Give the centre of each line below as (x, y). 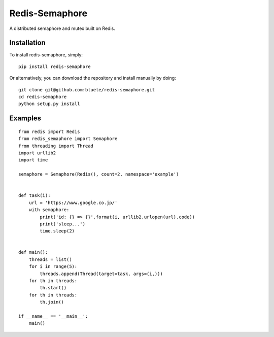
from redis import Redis (49, 131)
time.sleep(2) (57, 231)
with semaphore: (49, 210)
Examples (25, 119)
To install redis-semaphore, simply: (46, 55)
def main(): (33, 252)
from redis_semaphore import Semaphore (68, 139)
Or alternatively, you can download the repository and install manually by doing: (93, 78)
